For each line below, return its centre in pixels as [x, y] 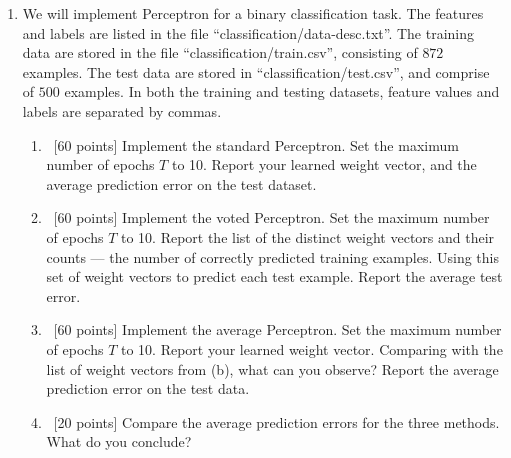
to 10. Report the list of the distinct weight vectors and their [307, 236]
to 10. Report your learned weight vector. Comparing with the [311, 348]
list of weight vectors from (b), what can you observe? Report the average [272, 368]
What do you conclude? [119, 441]
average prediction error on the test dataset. [181, 183]
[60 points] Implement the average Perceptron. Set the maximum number [277, 329]
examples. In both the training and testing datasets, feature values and [282, 91]
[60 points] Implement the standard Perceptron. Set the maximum [256, 144]
